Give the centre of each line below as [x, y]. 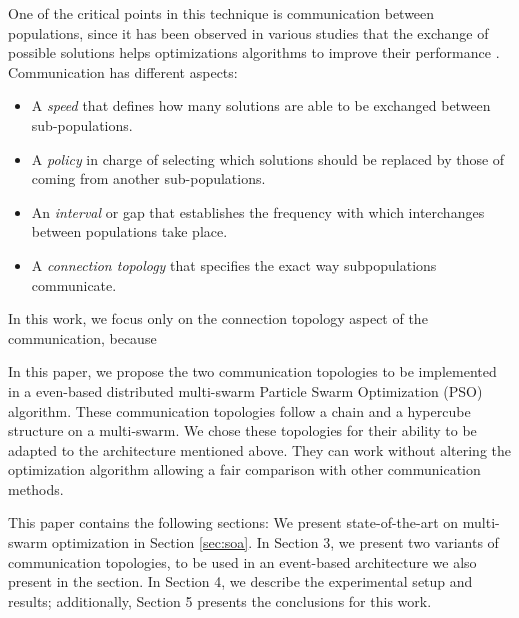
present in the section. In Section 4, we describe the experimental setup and [240, 581]
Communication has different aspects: [123, 71]
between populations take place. [129, 231]
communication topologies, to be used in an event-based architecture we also [242, 561]
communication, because [82, 337]
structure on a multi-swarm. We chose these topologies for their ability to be [242, 430]
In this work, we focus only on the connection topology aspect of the [218, 318]
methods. [36, 488]
